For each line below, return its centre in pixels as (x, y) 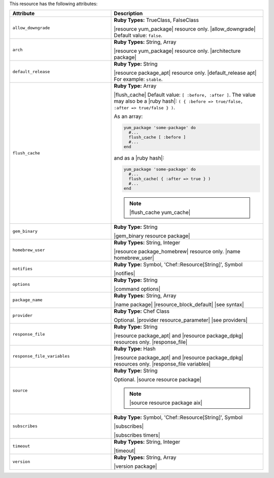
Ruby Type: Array (135, 86)
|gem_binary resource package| (152, 235)
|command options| (137, 289)
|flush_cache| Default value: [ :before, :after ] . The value (185, 95)
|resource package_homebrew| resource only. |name (177, 251)
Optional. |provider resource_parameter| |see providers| (181, 320)
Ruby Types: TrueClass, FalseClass (156, 20)
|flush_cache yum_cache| (160, 212)
